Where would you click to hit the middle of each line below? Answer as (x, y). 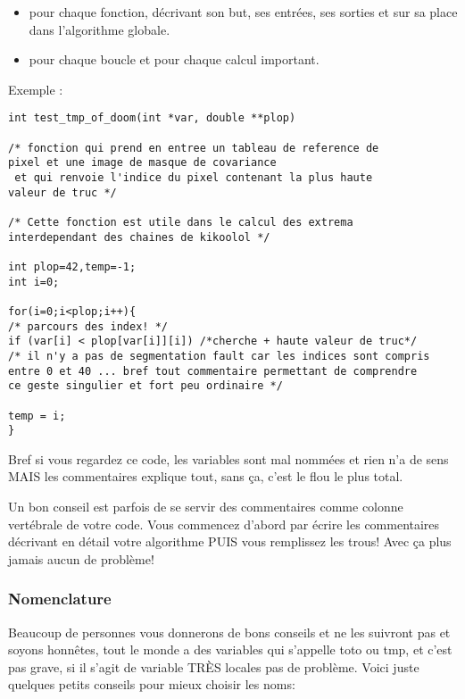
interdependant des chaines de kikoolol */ (139, 237)
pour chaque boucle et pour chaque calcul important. (174, 59)
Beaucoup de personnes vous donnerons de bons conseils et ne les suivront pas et (229, 632)
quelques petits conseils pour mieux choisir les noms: (152, 684)
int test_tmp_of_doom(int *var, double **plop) (152, 118)
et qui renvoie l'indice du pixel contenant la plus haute (194, 178)
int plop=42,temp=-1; (72, 266)
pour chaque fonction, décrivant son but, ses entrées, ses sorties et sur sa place (243, 12)
